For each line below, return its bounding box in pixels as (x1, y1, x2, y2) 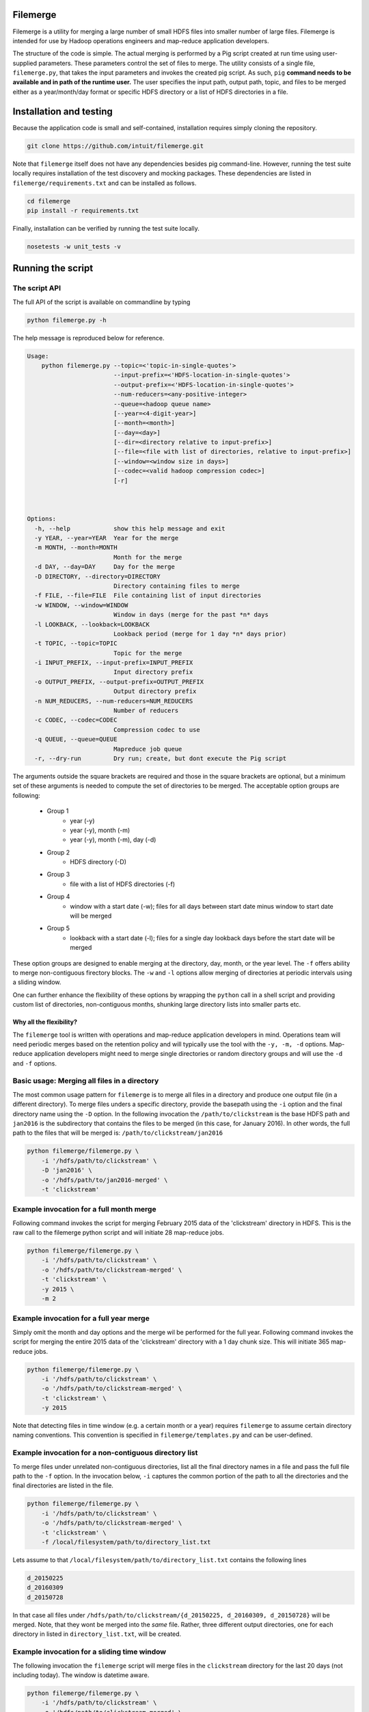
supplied (12, 59, 38, 67)
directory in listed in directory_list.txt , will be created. (12, 1630, 182, 1638)
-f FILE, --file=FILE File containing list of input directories (34, 592, 262, 599)
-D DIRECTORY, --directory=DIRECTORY (34, 572, 161, 580)
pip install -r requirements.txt (27, 206, 139, 214)
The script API (12, 284, 61, 293)
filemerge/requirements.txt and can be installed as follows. (12, 179, 197, 187)
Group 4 (46, 892, 70, 901)
